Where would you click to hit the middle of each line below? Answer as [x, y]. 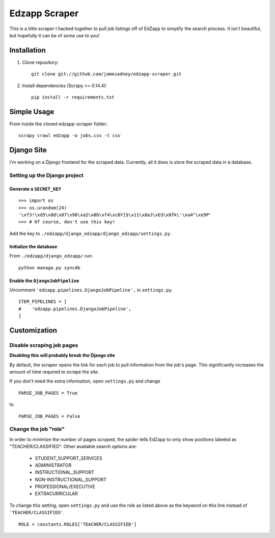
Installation [28, 50]
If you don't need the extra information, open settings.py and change [85, 381]
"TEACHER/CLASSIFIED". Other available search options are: [73, 447]
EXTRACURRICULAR [57, 494]
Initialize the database [33, 246]
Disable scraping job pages [44, 345]
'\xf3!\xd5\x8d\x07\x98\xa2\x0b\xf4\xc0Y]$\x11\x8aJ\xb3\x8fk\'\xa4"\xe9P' [115, 215]
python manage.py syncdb [49, 267]
